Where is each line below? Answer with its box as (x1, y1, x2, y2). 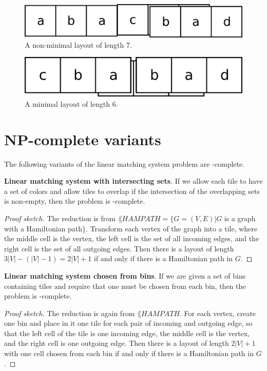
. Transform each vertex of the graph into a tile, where (86, 223, 258, 233)
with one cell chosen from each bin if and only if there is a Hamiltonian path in (4, 348, 254, 359)
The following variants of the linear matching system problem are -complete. (4, 158, 245, 169)
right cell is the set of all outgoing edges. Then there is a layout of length (4, 243, 234, 253)
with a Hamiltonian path (4, 223, 83, 233)
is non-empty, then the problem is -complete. (4, 196, 145, 206)
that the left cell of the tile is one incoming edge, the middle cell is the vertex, (4, 327, 250, 338)
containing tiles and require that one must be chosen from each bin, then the (4, 280, 246, 291)
